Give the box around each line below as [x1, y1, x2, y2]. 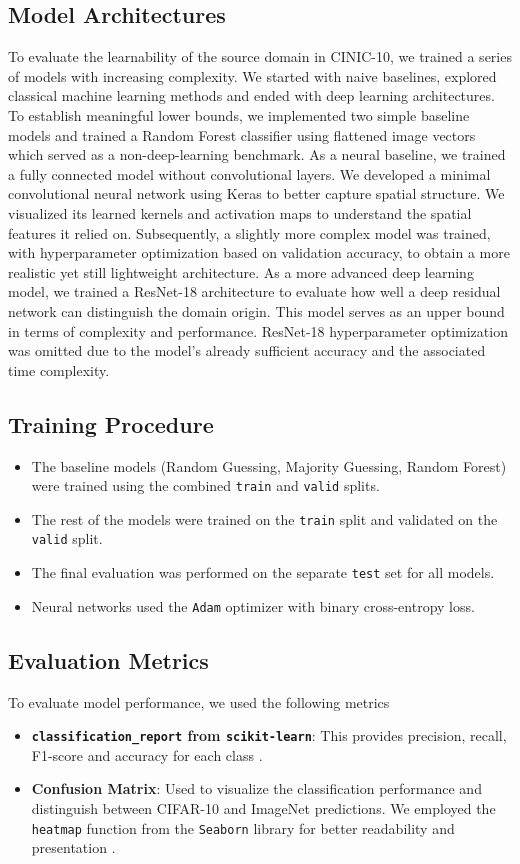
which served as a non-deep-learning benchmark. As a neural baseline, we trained [8, 144, 506, 165]
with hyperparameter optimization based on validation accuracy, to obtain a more [8, 242, 510, 263]
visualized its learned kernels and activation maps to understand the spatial [8, 202, 472, 223]
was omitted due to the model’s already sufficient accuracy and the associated [8, 340, 486, 361]
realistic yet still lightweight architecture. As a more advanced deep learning [8, 261, 474, 282]
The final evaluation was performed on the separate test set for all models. [31, 562, 495, 583]
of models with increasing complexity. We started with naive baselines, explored [8, 65, 497, 86]
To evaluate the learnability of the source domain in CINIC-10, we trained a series [8, 46, 512, 67]
